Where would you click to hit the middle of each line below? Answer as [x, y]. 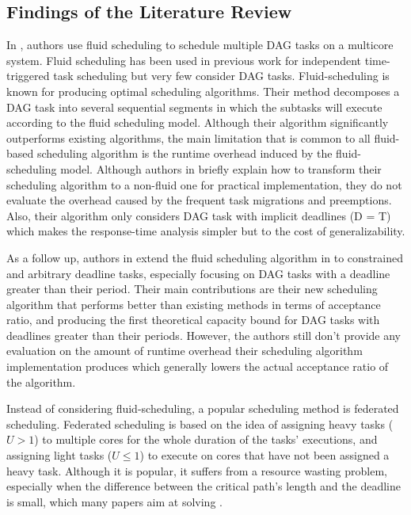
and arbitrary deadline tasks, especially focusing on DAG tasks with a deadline [198, 273]
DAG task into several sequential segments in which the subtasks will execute [194, 107]
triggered [28, 76]
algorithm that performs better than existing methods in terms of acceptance [194, 304]
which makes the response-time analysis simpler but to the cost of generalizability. [206, 231]
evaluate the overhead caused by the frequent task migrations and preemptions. [199, 200]
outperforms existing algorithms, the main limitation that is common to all [188, 137]
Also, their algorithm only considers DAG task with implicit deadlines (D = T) [199, 215]
